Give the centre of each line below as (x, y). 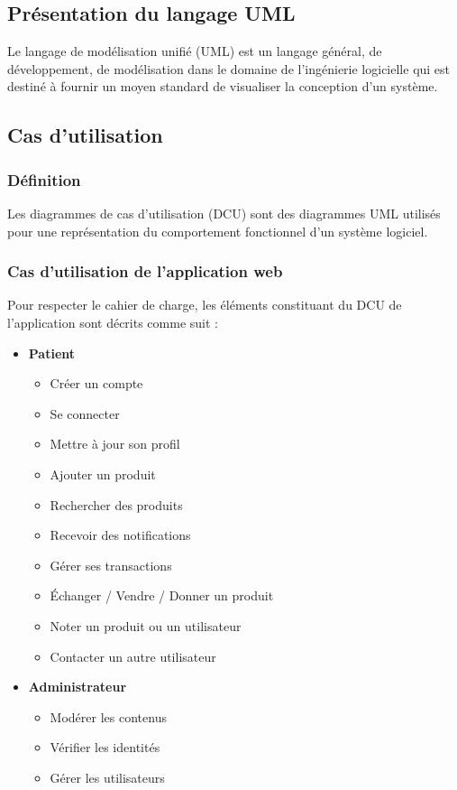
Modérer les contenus (108, 716)
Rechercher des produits (116, 504)
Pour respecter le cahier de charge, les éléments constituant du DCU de (205, 305)
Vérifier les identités (105, 747)
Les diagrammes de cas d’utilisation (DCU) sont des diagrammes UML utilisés (224, 213)
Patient (52, 353)
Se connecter (85, 413)
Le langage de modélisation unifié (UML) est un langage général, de (195, 51)
